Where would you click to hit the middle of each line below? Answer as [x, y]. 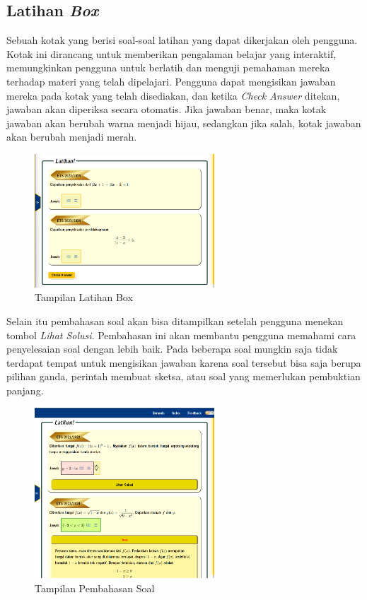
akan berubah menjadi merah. [72, 137]
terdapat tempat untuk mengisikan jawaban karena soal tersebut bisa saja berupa [184, 362]
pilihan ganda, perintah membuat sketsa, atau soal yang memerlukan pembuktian [183, 376]
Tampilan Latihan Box [84, 297]
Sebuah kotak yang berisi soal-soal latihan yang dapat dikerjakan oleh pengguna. [182, 40]
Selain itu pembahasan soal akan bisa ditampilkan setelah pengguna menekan [175, 321]
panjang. [25, 390]
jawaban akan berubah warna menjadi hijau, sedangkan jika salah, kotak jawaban [184, 123]
